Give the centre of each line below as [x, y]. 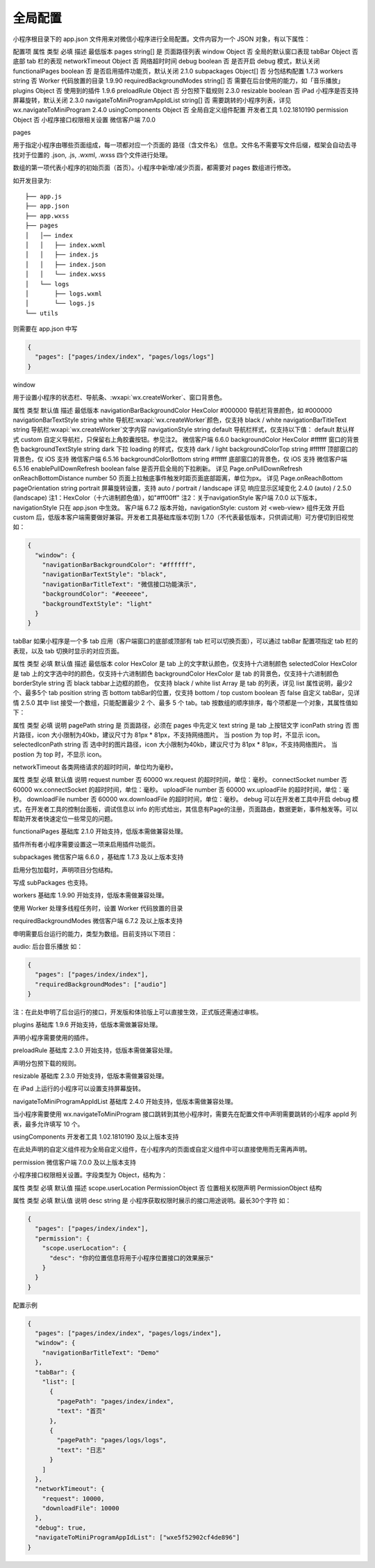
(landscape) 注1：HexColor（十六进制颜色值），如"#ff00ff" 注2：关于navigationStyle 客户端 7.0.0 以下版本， [167, 498]
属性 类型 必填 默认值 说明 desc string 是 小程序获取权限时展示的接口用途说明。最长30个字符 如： [152, 1200]
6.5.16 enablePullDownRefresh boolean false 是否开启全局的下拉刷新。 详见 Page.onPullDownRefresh [158, 468]
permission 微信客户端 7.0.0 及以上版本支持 [75, 1162]
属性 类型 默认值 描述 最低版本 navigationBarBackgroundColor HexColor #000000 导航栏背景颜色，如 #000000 [173, 410]
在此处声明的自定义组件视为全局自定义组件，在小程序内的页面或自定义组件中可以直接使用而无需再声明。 [162, 1150]
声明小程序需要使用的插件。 [52, 1037]
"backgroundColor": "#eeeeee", [95, 594]
